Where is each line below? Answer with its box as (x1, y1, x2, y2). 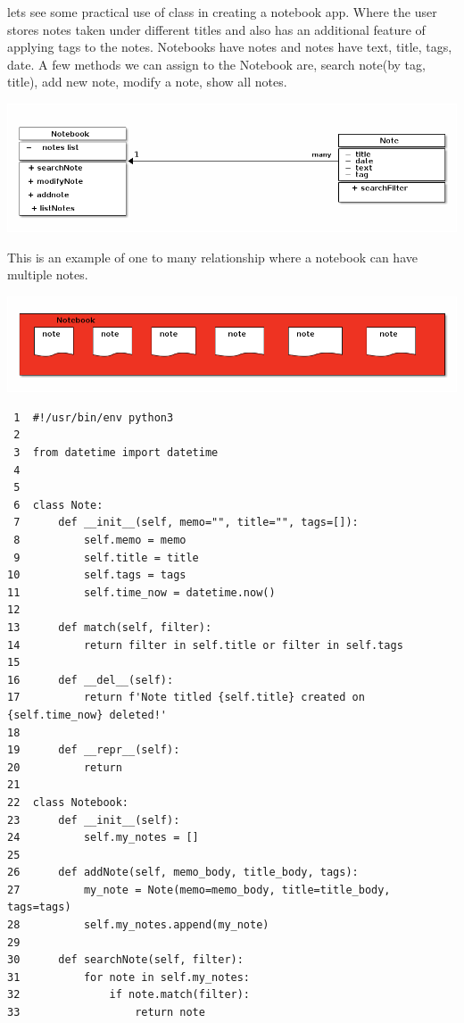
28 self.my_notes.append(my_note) (7, 919, 269, 932)
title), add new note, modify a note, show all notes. (7, 72, 287, 91)
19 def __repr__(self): (7, 744, 180, 757)
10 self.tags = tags (7, 569, 186, 582)
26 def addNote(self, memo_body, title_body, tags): (7, 866, 359, 879)
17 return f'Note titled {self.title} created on (7, 691, 365, 704)
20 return (7, 761, 122, 774)
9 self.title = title (13, 551, 199, 564)
